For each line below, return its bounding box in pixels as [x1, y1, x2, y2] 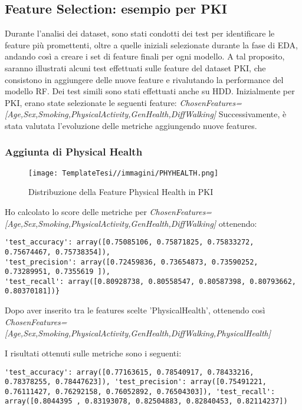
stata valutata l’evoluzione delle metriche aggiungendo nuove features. [5, 119, 257, 131]
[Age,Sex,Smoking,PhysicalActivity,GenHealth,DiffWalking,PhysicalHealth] [5, 327, 271, 339]
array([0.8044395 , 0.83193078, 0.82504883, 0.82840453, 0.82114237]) [5, 397, 288, 406]
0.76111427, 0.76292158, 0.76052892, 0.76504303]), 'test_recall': [5, 387, 275, 396]
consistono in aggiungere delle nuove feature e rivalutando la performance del [5, 73, 284, 85]
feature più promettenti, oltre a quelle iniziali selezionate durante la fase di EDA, [5, 38, 298, 51]
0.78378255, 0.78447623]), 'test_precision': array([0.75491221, [5, 378, 267, 386]
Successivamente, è [218, 108, 287, 120]
